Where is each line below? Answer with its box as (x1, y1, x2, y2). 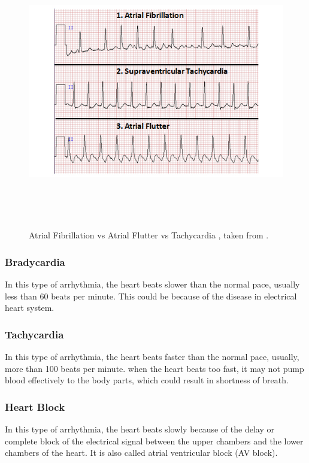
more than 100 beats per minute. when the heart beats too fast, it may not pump (5, 362, 304, 374)
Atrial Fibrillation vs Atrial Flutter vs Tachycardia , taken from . (29, 229, 269, 241)
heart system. (5, 301, 54, 314)
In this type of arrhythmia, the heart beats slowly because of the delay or (5, 422, 275, 435)
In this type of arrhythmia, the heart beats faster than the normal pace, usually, (5, 350, 299, 362)
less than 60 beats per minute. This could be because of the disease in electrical (5, 289, 297, 302)
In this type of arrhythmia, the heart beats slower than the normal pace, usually (5, 277, 300, 290)
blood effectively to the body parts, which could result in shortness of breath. (5, 374, 289, 386)
